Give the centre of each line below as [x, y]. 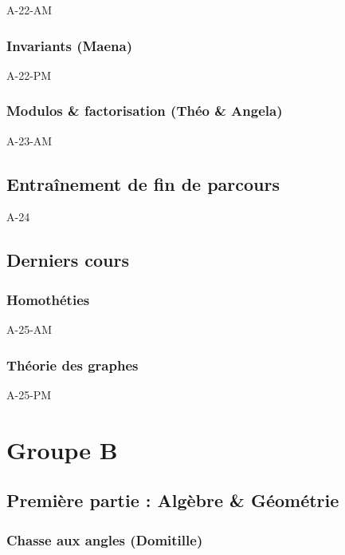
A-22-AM [29, 10]
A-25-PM [29, 394]
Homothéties [48, 299]
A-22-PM [29, 75]
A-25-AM [29, 329]
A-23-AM [29, 140]
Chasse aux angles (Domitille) [105, 539]
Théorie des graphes [73, 365]
